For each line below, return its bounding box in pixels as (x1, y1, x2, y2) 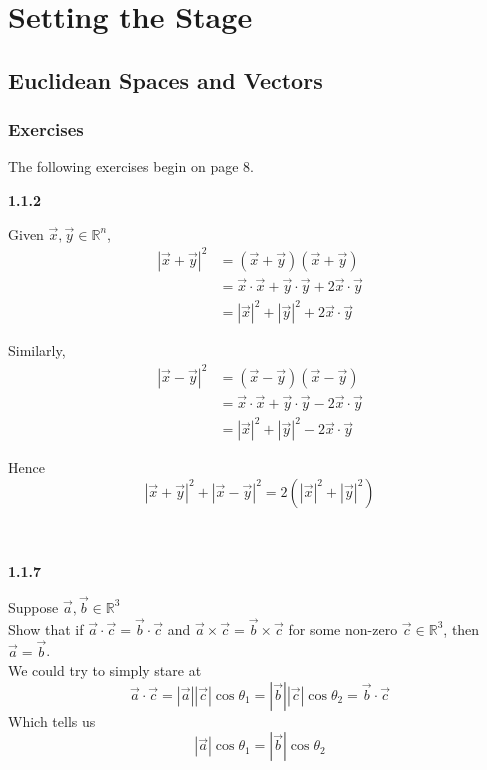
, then (443, 618, 480, 639)
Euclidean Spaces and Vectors (8, 64, 323, 95)
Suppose (8, 596, 59, 617)
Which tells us (8, 710, 96, 731)
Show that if (8, 618, 84, 639)
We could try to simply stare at (8, 660, 202, 681)
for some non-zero (288, 618, 398, 639)
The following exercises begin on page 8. (8, 156, 254, 177)
